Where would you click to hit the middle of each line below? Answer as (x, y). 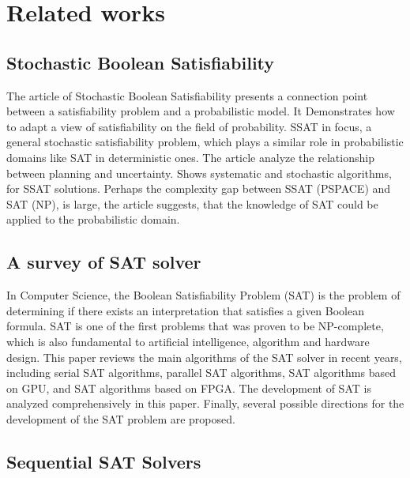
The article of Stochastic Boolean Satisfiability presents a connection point (187, 95)
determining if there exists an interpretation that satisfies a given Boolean (186, 310)
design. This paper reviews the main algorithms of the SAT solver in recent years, (204, 357)
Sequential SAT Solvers (104, 461)
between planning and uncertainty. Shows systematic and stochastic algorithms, (199, 173)
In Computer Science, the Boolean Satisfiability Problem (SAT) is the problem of (203, 295)
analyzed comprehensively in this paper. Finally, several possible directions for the (205, 403)
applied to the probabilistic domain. (93, 219)
